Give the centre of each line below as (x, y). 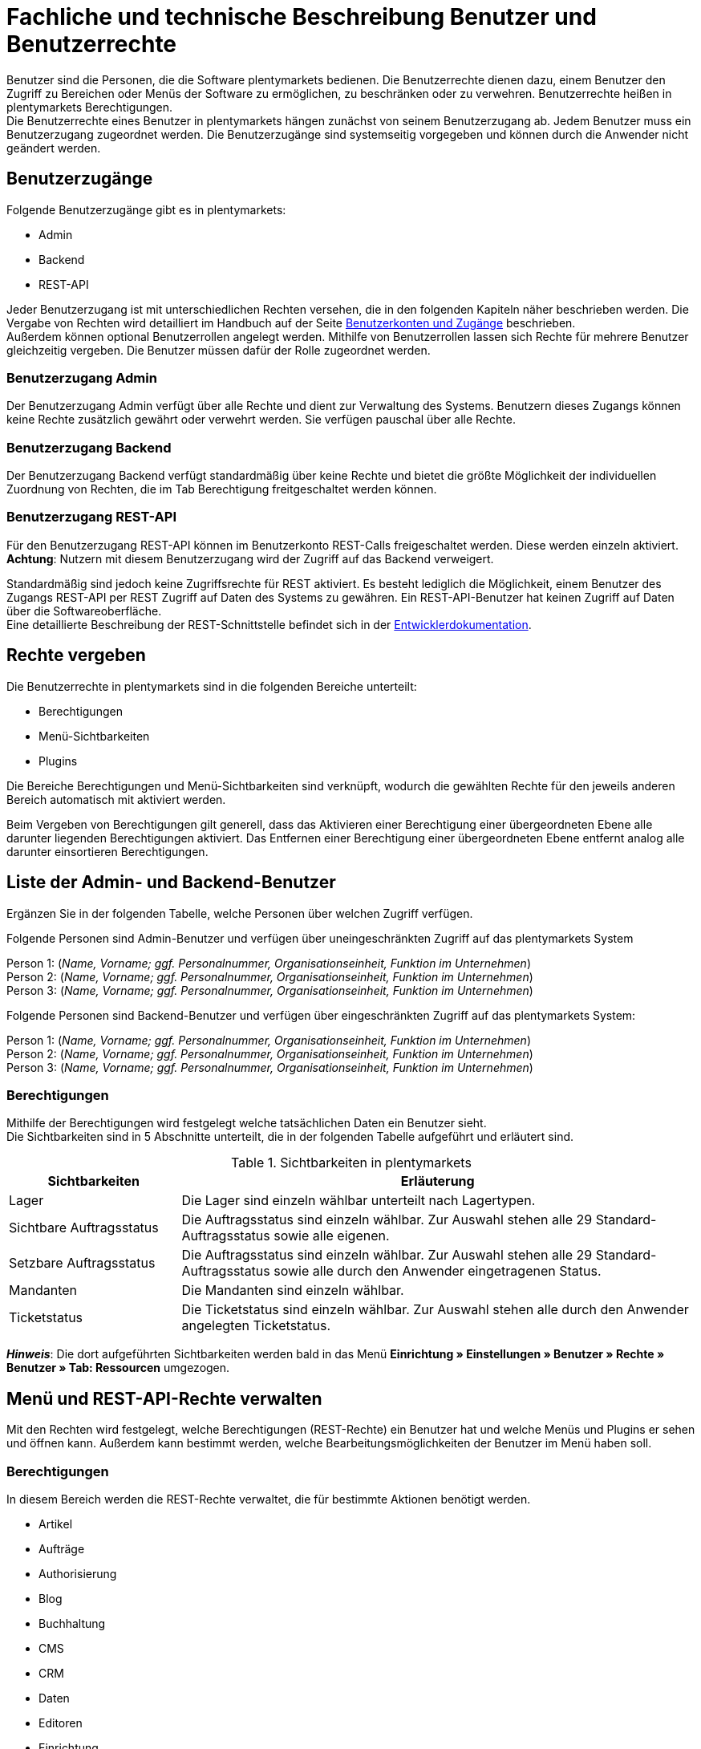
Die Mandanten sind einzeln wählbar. (293, 1290)
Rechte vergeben (76, 655)
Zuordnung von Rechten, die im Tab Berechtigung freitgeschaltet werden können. (222, 489)
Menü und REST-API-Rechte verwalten (164, 1398)
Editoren (61, 1723)
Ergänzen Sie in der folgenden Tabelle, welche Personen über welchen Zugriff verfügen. (240, 913)
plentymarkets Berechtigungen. (89, 107)
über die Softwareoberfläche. (84, 611)
